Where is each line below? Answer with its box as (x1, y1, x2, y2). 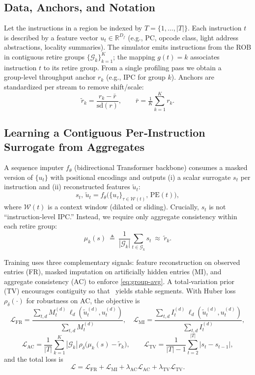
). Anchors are (171, 72, 215, 82)
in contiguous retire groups (4, 51, 85, 61)
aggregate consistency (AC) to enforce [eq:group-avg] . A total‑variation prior (4, 276, 235, 286)
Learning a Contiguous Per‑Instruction (4, 125, 205, 140)
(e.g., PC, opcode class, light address (128, 32, 239, 42)
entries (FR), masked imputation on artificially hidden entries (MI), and (4, 266, 222, 277)
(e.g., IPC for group (106, 72, 166, 82)
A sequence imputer (4, 162, 64, 173)
